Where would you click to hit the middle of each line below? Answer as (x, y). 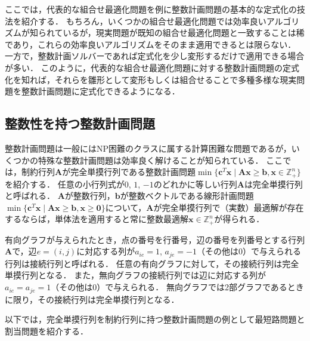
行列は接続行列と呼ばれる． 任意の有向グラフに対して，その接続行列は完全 (152, 263)
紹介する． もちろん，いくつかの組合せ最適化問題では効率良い (144, 21)
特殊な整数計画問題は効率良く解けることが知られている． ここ (160, 160)
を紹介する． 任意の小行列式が (65, 184)
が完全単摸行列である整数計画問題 (129, 172)
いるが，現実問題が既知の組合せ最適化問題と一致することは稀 (184, 33)
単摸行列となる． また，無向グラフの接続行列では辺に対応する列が (135, 275)
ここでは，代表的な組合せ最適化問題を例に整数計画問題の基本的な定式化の (151, 9)
